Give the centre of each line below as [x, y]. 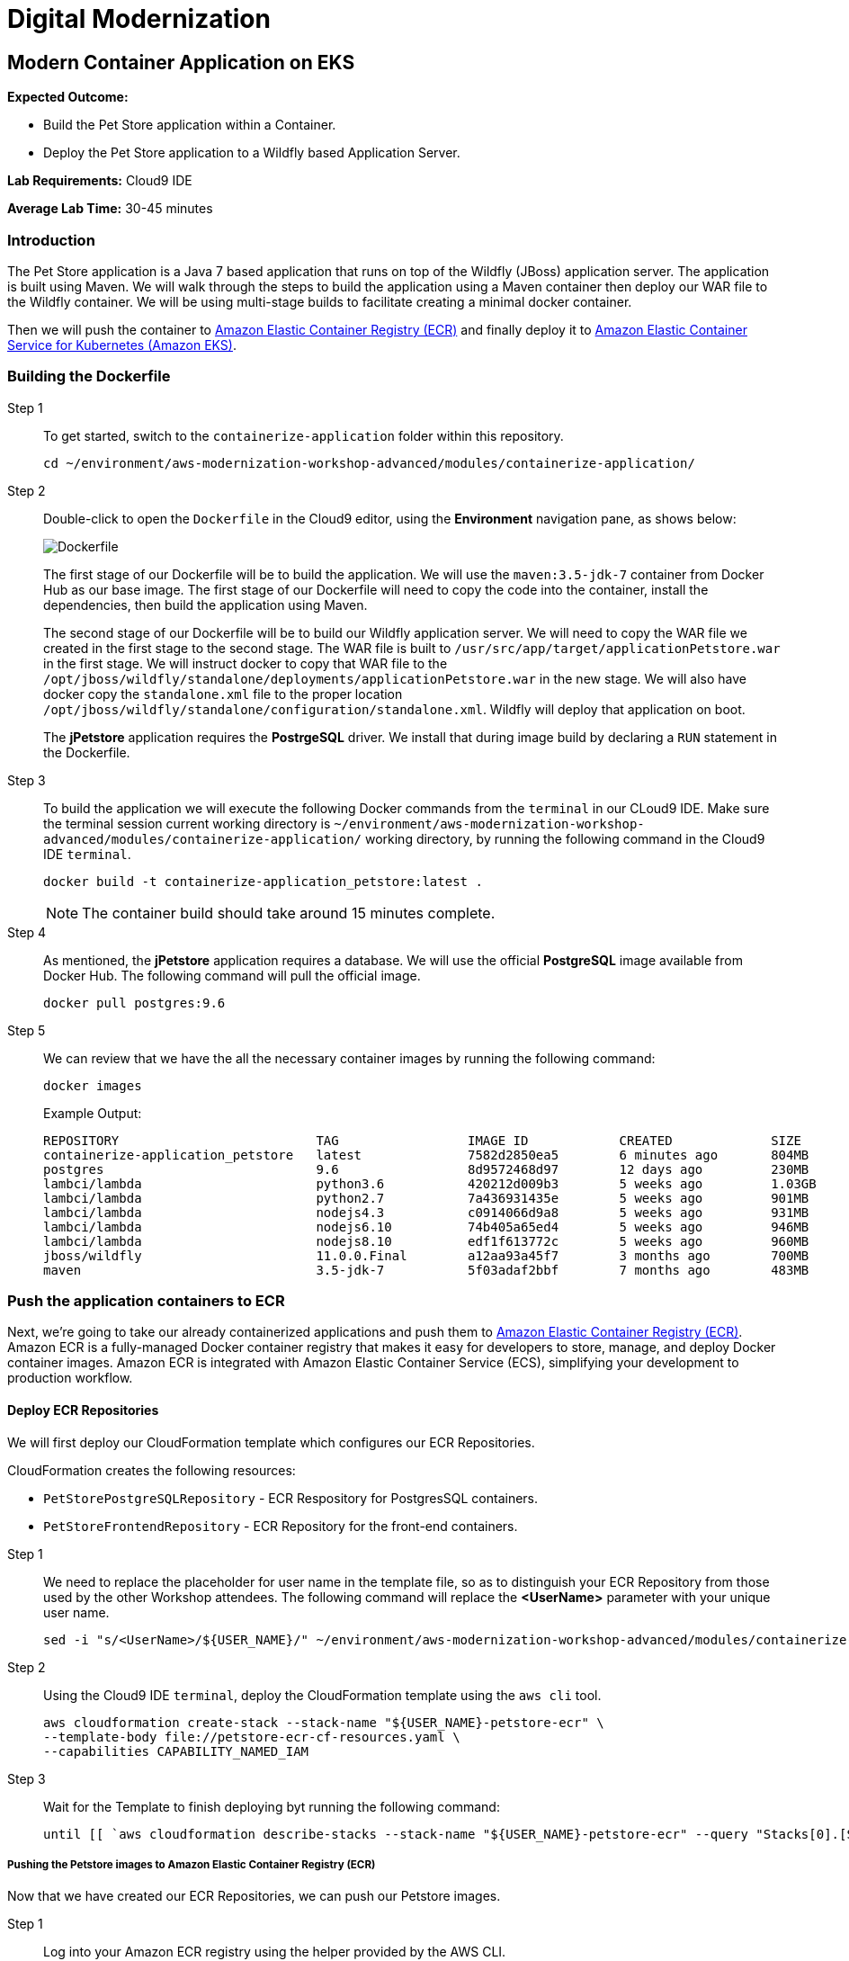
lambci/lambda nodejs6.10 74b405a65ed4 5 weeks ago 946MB [426, 1227]
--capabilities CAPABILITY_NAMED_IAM [176, 1751]
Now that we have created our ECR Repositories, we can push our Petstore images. [254, 1896]
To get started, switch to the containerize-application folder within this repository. [304, 435]
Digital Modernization [139, 19]
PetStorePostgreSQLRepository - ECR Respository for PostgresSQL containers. [291, 1498]
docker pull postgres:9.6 [134, 1003]
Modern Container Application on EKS [181, 62]
